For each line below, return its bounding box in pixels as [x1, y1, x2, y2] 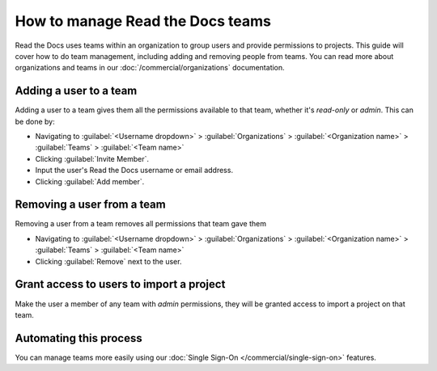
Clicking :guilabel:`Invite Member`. [35, 154, 150, 163]
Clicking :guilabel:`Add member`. [35, 176, 145, 186]
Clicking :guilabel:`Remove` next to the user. [35, 256, 182, 266]
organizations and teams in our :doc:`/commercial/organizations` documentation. [15, 63, 285, 73]
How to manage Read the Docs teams [15, 12, 271, 30]
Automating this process [15, 331, 142, 345]
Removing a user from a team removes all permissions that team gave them [15, 219, 267, 229]
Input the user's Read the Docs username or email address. [35, 166, 234, 175]
